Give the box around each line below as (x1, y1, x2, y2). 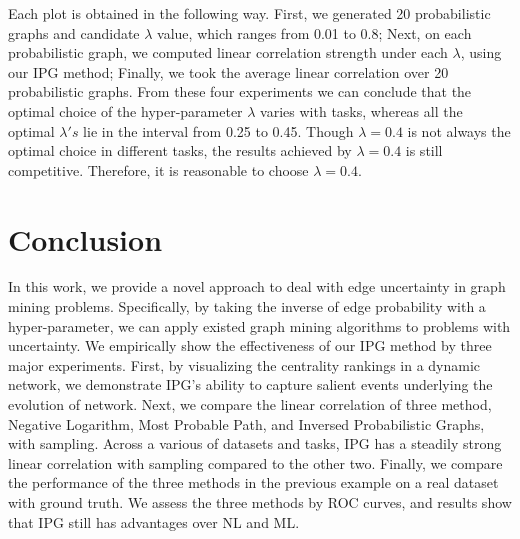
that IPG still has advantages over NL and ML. (8, 511, 300, 532)
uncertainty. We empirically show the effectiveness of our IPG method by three (8, 335, 492, 356)
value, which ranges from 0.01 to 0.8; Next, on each (157, 22, 472, 43)
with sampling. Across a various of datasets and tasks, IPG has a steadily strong (8, 433, 502, 454)
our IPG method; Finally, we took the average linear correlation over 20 (8, 61, 449, 82)
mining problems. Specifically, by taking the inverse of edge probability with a (8, 296, 486, 317)
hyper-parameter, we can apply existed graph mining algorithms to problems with (8, 315, 511, 336)
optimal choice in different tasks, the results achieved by (8, 140, 352, 161)
